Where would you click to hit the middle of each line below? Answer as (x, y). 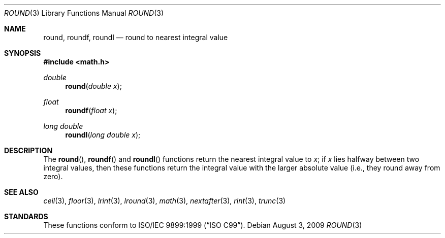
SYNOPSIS (23, 53)
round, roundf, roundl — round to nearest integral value (136, 37)
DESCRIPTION (28, 150)
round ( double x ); (93, 86)
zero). (53, 176)
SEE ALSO (21, 192)
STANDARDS (26, 216)
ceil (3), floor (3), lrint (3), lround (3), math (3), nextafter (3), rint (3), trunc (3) (165, 201)
